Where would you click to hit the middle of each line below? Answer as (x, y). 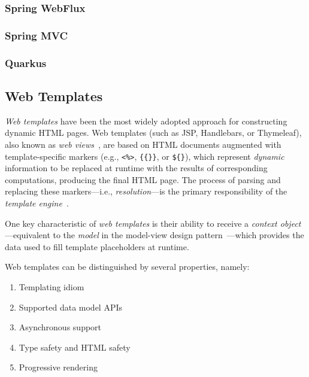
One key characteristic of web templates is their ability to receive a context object (153, 223)
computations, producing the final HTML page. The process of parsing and (143, 179)
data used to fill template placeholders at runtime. (97, 246)
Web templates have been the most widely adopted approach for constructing (146, 121)
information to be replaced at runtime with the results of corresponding (136, 168)
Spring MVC (37, 35)
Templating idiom (51, 286)
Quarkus (26, 63)
